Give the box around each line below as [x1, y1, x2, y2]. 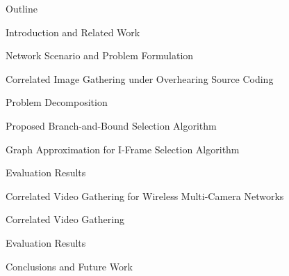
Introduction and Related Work [6, 24, 140, 39]
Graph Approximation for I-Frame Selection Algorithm [6, 141, 240, 156]
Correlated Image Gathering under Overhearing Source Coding [6, 71, 274, 86]
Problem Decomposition [6, 95, 108, 109]
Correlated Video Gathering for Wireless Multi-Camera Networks [6, 188, 284, 203]
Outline [6, 1, 38, 15]
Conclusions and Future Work [6, 259, 133, 273]
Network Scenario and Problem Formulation [6, 48, 194, 63]
